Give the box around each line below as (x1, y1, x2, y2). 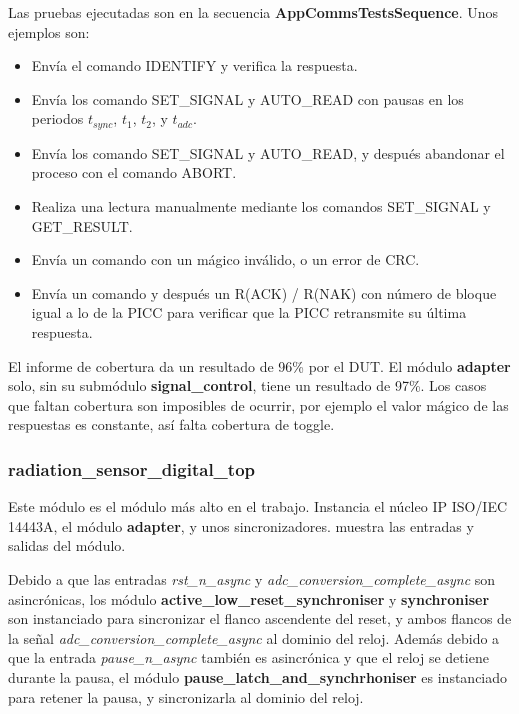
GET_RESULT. (31, 215, 133, 236)
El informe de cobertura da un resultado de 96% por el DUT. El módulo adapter (8, 355, 511, 376)
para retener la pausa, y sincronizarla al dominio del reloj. (8, 686, 364, 707)
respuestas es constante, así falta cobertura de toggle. (8, 414, 335, 435)
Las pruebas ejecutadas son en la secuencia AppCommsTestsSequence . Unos (8, 2, 499, 22)
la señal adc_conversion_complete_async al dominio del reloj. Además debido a (8, 627, 500, 648)
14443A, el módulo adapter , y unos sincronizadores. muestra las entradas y (8, 515, 474, 536)
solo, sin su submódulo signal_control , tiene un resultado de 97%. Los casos (8, 375, 487, 396)
